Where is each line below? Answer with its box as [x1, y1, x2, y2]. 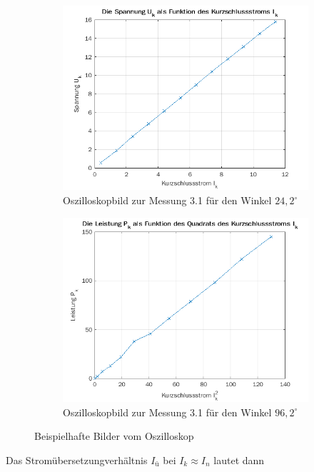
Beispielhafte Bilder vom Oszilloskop [34, 428, 194, 443]
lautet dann [213, 452, 265, 467]
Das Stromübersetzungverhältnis [6, 452, 148, 467]
